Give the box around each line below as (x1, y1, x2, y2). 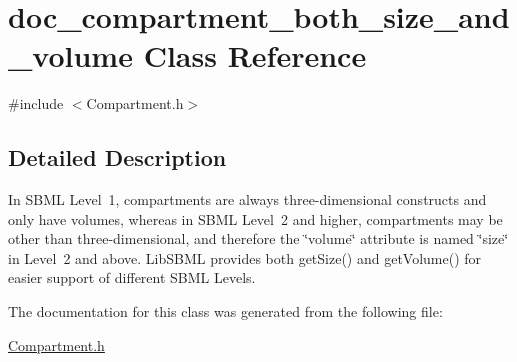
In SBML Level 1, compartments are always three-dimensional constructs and (8, 189, 487, 210)
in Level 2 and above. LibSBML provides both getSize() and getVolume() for (8, 247, 482, 268)
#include (8, 93, 64, 114)
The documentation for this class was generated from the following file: (8, 301, 443, 322)
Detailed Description (8, 142, 227, 173)
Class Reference (143, 35, 367, 76)
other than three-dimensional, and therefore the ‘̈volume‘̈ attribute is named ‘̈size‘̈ (8, 228, 509, 249)
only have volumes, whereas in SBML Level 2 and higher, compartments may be (8, 208, 503, 229)
